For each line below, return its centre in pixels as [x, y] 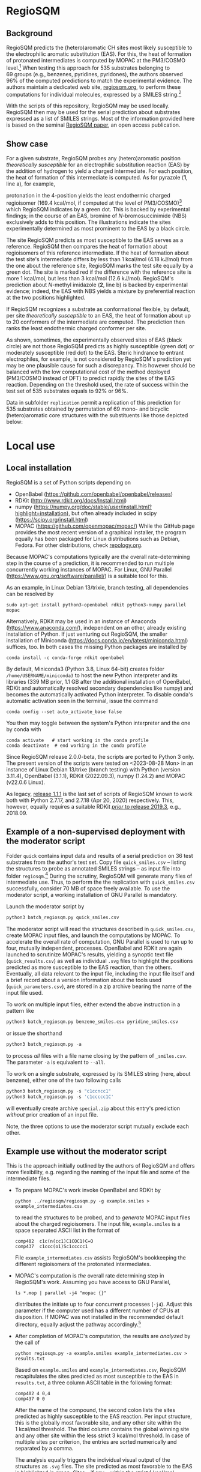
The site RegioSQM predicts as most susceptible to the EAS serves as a [95, 240]
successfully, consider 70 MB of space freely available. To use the [88, 888]
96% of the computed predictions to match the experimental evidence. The [99, 80]
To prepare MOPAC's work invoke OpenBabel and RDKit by [88, 1190]
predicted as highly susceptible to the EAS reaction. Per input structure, [103, 1416]
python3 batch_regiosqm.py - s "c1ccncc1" [59, 1091]
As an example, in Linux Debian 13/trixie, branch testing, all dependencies [97, 587]
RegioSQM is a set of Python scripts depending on [68, 482]
